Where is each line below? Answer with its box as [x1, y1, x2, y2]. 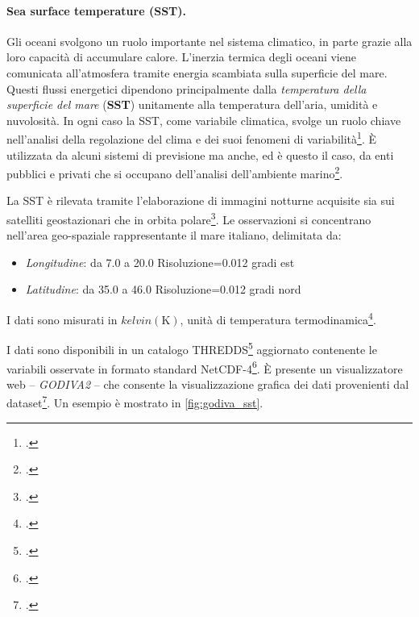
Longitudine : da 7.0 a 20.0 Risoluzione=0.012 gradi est [25, 253, 295, 270]
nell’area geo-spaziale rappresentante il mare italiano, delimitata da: [6, 227, 342, 244]
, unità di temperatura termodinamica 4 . [180, 309, 376, 327]
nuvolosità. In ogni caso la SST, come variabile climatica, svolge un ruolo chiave [6, 111, 401, 128]
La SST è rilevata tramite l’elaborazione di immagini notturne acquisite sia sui [6, 192, 395, 209]
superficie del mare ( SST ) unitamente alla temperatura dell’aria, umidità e [6, 96, 378, 113]
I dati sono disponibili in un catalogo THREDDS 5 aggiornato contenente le [6, 339, 377, 357]
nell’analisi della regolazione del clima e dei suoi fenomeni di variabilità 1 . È [6, 128, 376, 148]
